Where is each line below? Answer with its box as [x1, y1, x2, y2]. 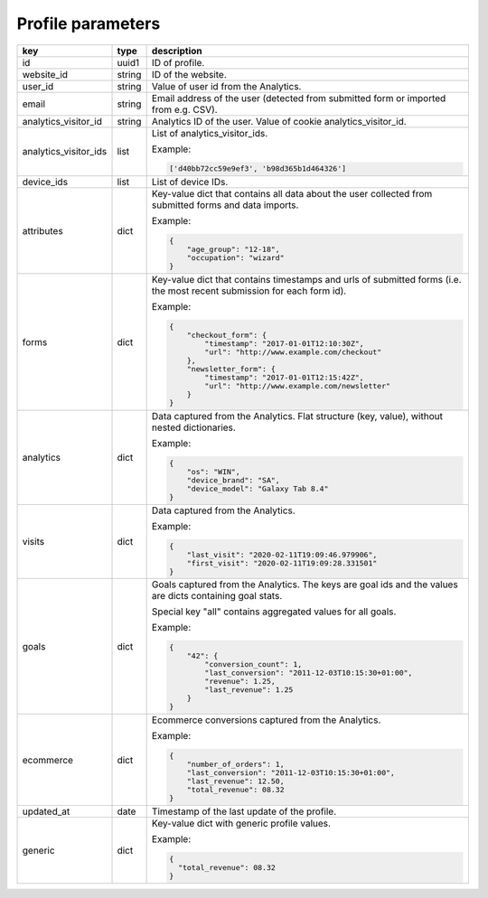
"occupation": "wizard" [186, 253, 285, 263]
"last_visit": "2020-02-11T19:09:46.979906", [186, 549, 378, 559]
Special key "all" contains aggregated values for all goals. [151, 605, 397, 618]
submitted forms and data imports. [151, 199, 299, 211]
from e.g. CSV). [151, 103, 218, 116]
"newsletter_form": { [186, 364, 276, 374]
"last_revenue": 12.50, [186, 777, 285, 786]
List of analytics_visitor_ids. [151, 126, 268, 139]
